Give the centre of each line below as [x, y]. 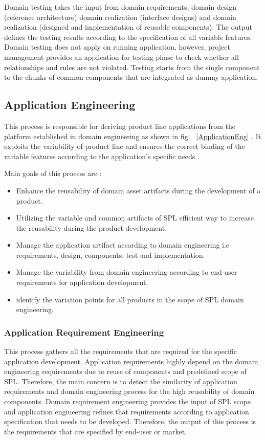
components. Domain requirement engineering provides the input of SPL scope [128, 401]
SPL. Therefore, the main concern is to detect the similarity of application [121, 381]
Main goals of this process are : [53, 173]
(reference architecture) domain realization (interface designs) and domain [120, 17]
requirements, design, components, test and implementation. [111, 255]
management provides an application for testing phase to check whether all [122, 57]
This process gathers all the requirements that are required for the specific [120, 351]
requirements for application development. [82, 282]
